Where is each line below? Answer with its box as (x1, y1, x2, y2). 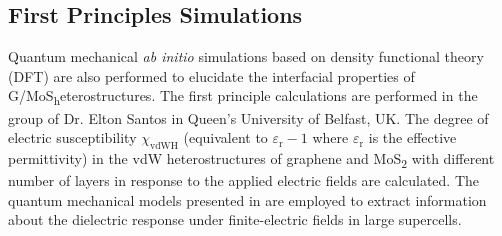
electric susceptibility (8, 127, 137, 148)
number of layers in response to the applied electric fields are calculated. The (8, 170, 480, 191)
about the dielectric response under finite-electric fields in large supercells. (8, 209, 462, 230)
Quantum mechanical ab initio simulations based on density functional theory (8, 46, 484, 67)
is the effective (368, 127, 457, 148)
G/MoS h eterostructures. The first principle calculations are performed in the (8, 85, 478, 109)
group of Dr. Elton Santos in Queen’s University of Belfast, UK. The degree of (8, 107, 489, 128)
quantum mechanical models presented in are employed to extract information (8, 189, 487, 210)
